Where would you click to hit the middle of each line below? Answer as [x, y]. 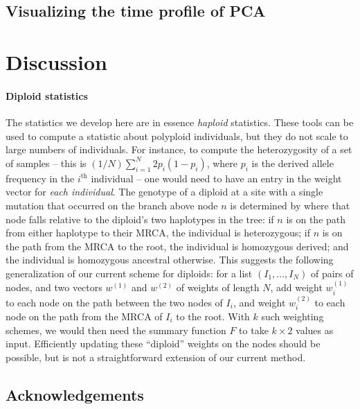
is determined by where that [290, 205]
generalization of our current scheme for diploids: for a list [129, 273]
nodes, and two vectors [54, 287]
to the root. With [213, 316]
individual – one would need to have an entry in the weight [216, 178]
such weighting [292, 316]
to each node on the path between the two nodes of [114, 302]
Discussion [56, 61]
